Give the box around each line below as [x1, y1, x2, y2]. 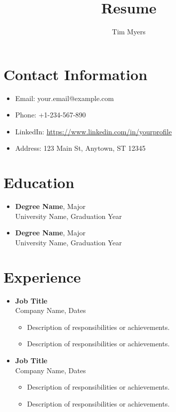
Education [3, 172, 75, 193]
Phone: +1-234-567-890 [15, 109, 86, 120]
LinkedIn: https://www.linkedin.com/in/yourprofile [15, 126, 172, 136]
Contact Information [3, 64, 148, 84]
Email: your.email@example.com [15, 93, 114, 103]
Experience [3, 266, 81, 287]
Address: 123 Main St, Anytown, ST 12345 [15, 143, 146, 153]
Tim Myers [112, 26, 146, 37]
